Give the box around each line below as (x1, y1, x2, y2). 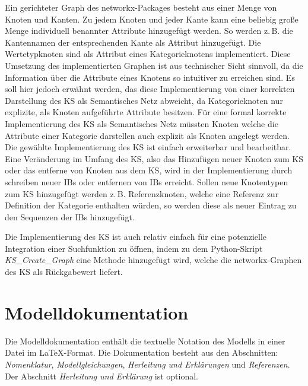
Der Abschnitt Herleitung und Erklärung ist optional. (5, 369, 198, 382)
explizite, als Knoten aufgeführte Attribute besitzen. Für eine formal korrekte (5, 106, 287, 118)
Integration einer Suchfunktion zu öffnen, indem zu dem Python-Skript (5, 242, 263, 254)
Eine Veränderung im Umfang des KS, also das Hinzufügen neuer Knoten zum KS (5, 152, 304, 164)
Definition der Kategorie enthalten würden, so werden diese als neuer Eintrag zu (5, 199, 297, 211)
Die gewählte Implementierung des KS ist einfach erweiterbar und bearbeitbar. (5, 141, 291, 153)
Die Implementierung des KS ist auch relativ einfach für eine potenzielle (5, 230, 267, 243)
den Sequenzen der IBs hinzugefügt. (5, 210, 135, 223)
